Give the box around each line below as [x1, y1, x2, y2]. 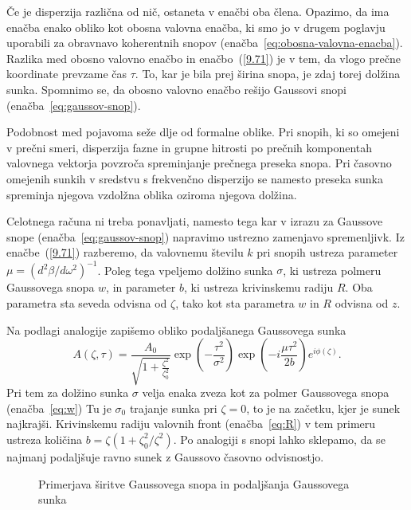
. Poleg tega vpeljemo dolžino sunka [97, 261, 273, 278]
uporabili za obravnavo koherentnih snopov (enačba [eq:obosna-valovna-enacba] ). [6, 34, 403, 51]
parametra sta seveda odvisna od [6, 295, 167, 311]
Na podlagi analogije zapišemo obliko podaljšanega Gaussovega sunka [6, 321, 346, 338]
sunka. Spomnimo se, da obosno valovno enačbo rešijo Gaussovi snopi [6, 80, 346, 97]
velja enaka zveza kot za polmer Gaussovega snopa [142, 384, 389, 401]
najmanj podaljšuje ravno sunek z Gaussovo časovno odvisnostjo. [6, 448, 324, 465]
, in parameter [106, 279, 176, 296]
